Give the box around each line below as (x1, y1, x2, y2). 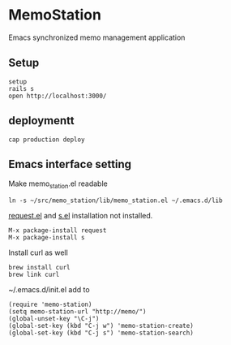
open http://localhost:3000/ (8, 92, 107, 100)
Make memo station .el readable (8, 179, 108, 191)
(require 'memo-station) (8, 300, 92, 309)
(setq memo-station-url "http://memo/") (8, 308, 148, 316)
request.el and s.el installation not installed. (8, 211, 153, 221)
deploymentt (8, 114, 75, 127)
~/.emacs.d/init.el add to (8, 285, 91, 295)
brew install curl (8, 264, 71, 272)
